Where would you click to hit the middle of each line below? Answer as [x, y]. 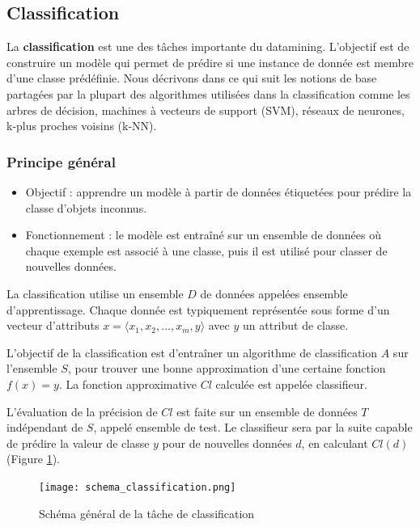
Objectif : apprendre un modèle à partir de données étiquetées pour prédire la [218, 191]
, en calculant [335, 443]
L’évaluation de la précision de [82, 411]
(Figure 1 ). [33, 459]
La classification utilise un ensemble [95, 293]
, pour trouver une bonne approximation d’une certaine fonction [227, 368]
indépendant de [45, 427]
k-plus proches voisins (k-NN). [82, 126]
